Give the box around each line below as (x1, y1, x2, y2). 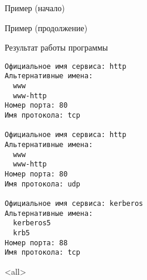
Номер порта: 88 (5, 238, 68, 247)
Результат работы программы (5, 41, 108, 54)
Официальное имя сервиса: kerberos (5, 199, 143, 208)
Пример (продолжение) (5, 21, 88, 34)
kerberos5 (13, 219, 51, 228)
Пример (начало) (5, 2, 65, 14)
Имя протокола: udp (5, 179, 80, 188)
